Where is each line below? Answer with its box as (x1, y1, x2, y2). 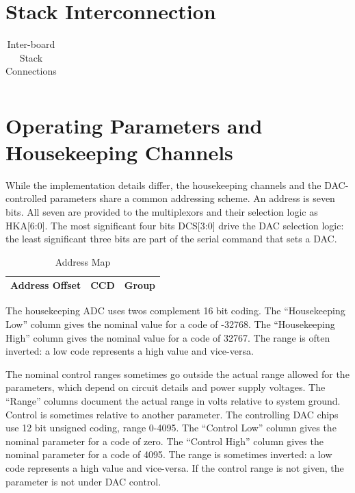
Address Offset (10, 278, 81, 292)
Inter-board (7, 37, 55, 51)
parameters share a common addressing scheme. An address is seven (49, 191, 335, 205)
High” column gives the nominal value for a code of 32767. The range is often (5, 330, 330, 344)
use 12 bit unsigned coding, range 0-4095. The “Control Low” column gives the (5, 420, 337, 435)
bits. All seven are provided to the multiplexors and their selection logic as (5, 204, 318, 218)
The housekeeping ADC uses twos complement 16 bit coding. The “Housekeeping (5, 303, 345, 318)
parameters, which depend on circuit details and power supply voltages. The (5, 380, 326, 394)
